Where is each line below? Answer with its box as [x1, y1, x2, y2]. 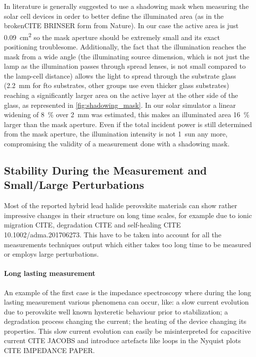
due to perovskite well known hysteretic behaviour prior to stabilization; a [4, 306, 228, 316]
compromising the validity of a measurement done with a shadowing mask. [4, 138, 230, 148]
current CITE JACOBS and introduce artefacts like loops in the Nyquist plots [4, 335, 241, 346]
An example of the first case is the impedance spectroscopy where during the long [4, 287, 252, 297]
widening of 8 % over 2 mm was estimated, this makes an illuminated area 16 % [4, 109, 250, 120]
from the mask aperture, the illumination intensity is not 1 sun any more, [4, 129, 228, 139]
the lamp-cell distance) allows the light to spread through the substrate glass [4, 70, 236, 81]
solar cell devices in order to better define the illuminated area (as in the [4, 10, 224, 21]
